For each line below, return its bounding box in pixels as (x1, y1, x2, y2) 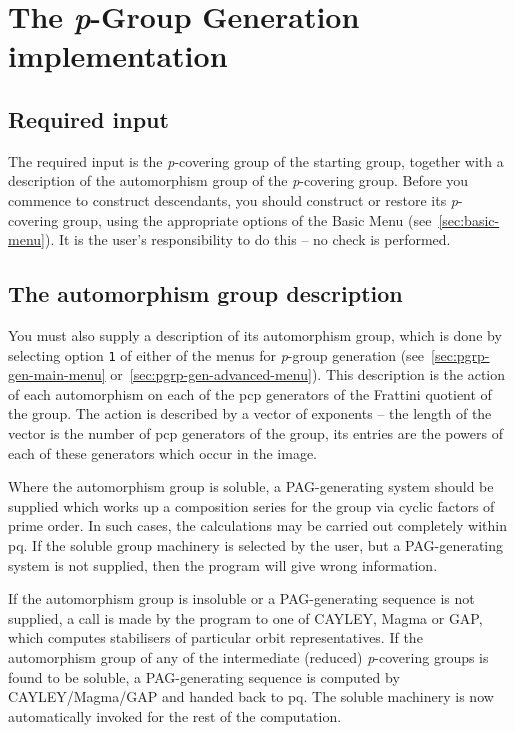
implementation (8, 35, 228, 76)
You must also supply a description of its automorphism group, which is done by (8, 324, 502, 345)
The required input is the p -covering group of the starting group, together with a (8, 150, 504, 171)
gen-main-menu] (8, 364, 106, 385)
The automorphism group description (8, 278, 403, 309)
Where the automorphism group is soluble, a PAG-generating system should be (8, 476, 494, 497)
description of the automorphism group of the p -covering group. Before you (8, 170, 469, 191)
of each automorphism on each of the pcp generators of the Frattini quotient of (8, 383, 492, 404)
